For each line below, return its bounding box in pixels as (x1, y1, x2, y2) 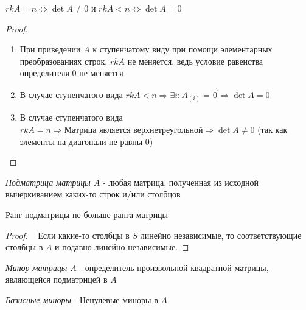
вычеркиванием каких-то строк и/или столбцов (5, 188, 181, 200)
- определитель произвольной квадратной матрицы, (79, 261, 269, 273)
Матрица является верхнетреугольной (64, 125, 203, 135)
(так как (257, 122, 288, 135)
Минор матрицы (5, 261, 68, 273)
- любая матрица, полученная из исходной (102, 175, 259, 188)
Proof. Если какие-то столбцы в (5, 228, 130, 241)
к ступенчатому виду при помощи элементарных (92, 43, 273, 55)
